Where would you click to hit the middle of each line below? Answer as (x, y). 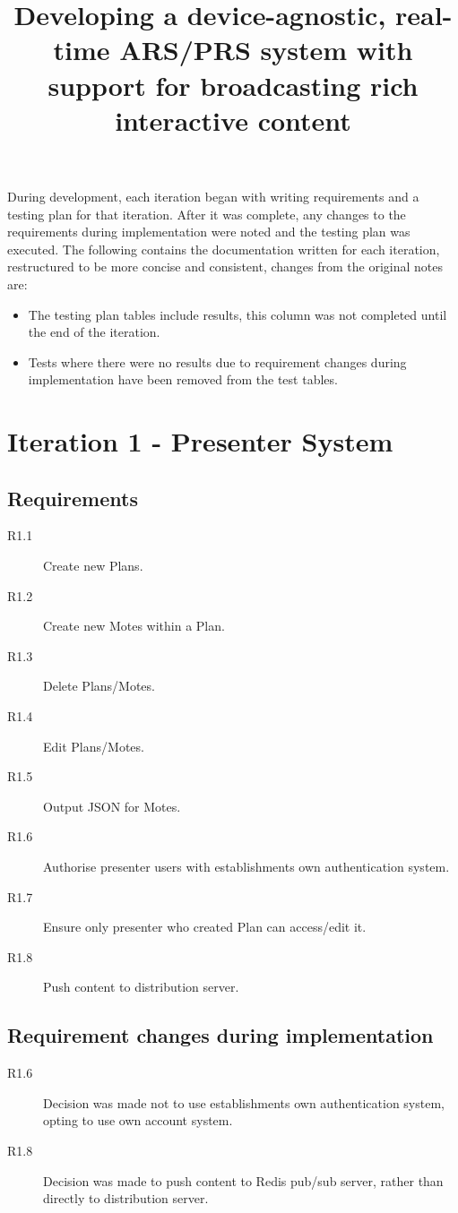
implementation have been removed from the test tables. (183, 379)
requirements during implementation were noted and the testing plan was (209, 232)
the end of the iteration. (94, 332)
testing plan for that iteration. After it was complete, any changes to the (207, 214)
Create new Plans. (93, 566)
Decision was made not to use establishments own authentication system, (244, 1102)
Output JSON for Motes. (112, 806)
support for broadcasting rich (233, 85)
